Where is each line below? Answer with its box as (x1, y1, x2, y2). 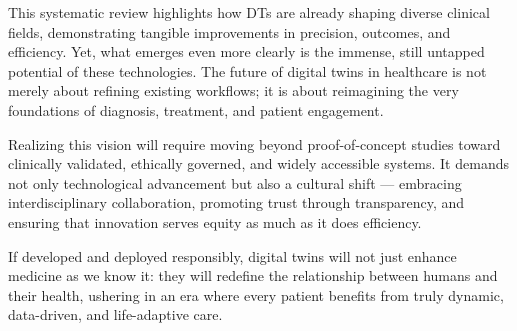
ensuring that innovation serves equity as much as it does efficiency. (8, 211, 422, 232)
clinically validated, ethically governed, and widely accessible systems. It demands (8, 153, 509, 174)
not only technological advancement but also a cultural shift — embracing (8, 172, 462, 193)
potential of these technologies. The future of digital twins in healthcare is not (8, 60, 487, 81)
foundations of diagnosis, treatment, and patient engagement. (8, 99, 384, 120)
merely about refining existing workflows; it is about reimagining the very (8, 80, 459, 101)
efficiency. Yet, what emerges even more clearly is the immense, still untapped (8, 41, 485, 62)
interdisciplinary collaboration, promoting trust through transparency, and (8, 192, 465, 213)
